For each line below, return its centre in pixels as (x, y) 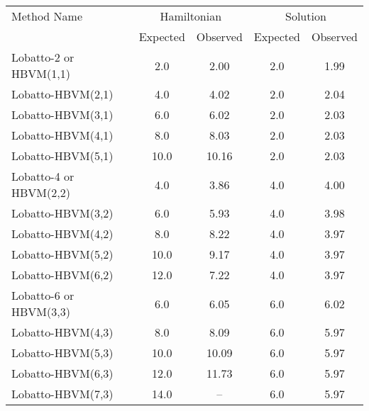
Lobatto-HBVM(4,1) (62, 135)
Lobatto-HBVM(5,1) (62, 156)
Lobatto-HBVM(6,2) (62, 275)
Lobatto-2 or (43, 57)
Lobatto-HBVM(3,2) (62, 213)
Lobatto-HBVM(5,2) (62, 254)
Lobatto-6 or (43, 295)
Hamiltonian (191, 16)
